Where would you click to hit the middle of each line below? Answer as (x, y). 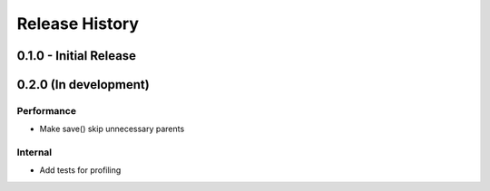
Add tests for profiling (80, 170)
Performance (47, 110)
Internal (34, 152)
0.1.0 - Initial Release (76, 56)
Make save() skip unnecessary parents (112, 129)
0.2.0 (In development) (83, 85)
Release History (78, 24)
